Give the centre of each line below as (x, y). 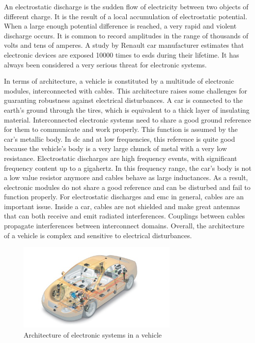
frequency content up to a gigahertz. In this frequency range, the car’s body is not (128, 168)
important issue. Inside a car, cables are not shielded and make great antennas (122, 206)
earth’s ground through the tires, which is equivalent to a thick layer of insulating (127, 109)
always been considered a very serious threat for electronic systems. (105, 64)
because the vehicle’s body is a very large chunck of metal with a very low (115, 148)
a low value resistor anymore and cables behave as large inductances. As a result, (126, 177)
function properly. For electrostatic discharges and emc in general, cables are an (124, 197)
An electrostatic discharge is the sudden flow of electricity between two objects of (126, 6)
